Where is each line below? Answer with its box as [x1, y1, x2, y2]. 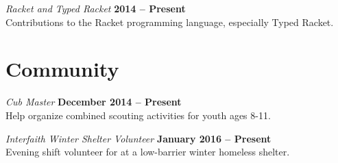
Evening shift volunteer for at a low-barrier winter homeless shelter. [5, 145, 290, 159]
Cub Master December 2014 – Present [5, 95, 182, 109]
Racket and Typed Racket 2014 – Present [5, 1, 186, 15]
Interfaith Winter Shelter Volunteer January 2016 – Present [5, 131, 271, 145]
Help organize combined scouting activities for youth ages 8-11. [5, 108, 271, 122]
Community [5, 55, 119, 83]
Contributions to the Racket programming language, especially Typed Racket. [5, 14, 334, 29]
